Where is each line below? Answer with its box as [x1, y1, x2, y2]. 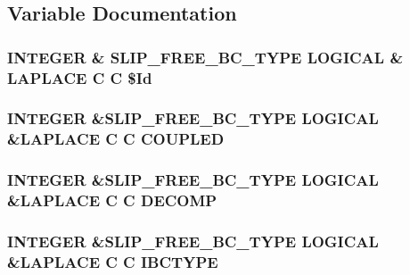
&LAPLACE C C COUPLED [7, 128, 225, 150]
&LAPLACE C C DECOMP [7, 189, 217, 212]
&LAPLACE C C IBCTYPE [7, 250, 218, 272]
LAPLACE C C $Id [7, 66, 152, 88]
